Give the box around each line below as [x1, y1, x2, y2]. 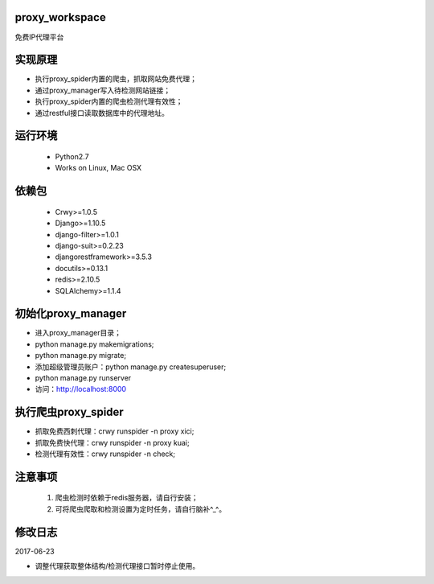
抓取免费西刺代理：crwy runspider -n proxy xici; [35, 426, 194, 436]
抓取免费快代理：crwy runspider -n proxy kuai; [35, 438, 190, 447]
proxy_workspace [14, 10, 106, 24]
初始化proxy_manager [14, 306, 127, 321]
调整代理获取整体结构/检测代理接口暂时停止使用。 [35, 561, 200, 571]
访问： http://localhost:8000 [35, 385, 127, 394]
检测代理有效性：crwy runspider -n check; [35, 449, 176, 459]
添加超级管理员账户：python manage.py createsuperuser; [35, 362, 227, 372]
